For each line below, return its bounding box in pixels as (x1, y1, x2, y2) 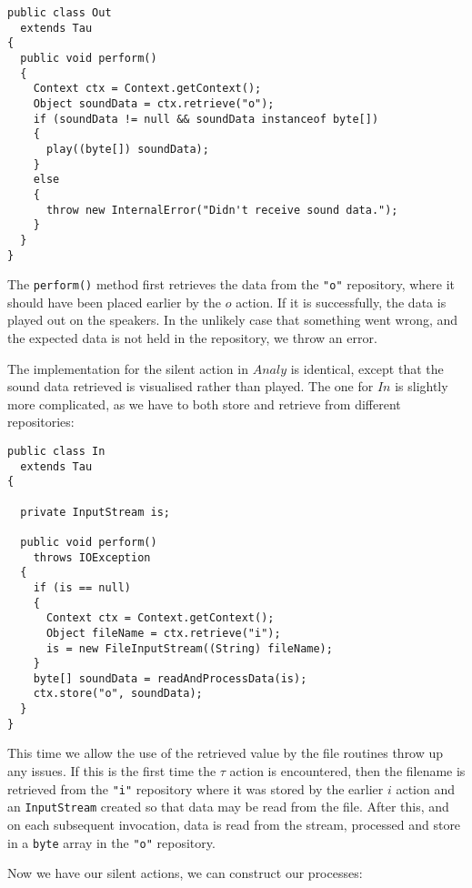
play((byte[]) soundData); (45, 142, 209, 156)
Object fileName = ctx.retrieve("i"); (45, 626, 281, 640)
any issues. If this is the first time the (7, 762, 216, 781)
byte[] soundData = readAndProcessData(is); (33, 671, 307, 685)
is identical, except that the (290, 358, 444, 378)
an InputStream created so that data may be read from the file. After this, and (7, 797, 449, 816)
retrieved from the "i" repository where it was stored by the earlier (7, 779, 384, 798)
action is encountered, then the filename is (229, 762, 466, 781)
